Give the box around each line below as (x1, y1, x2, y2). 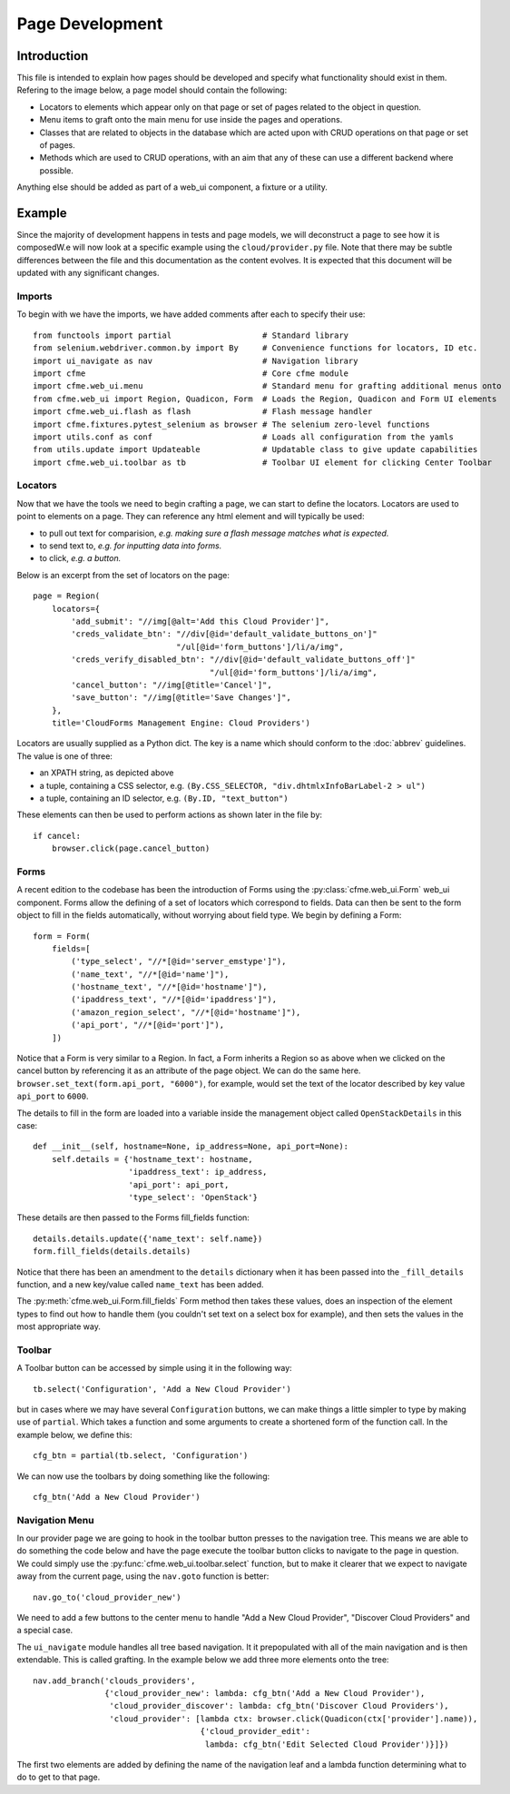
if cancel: (33, 831, 82, 841)
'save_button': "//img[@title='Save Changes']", (71, 693, 292, 703)
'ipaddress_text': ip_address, (128, 1167, 268, 1178)
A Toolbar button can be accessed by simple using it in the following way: (16, 1363, 292, 1374)
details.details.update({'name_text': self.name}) (33, 1233, 263, 1244)
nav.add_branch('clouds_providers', (33, 1675, 196, 1686)
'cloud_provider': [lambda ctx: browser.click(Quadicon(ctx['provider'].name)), (109, 1713, 478, 1724)
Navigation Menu (16, 1513, 94, 1526)
